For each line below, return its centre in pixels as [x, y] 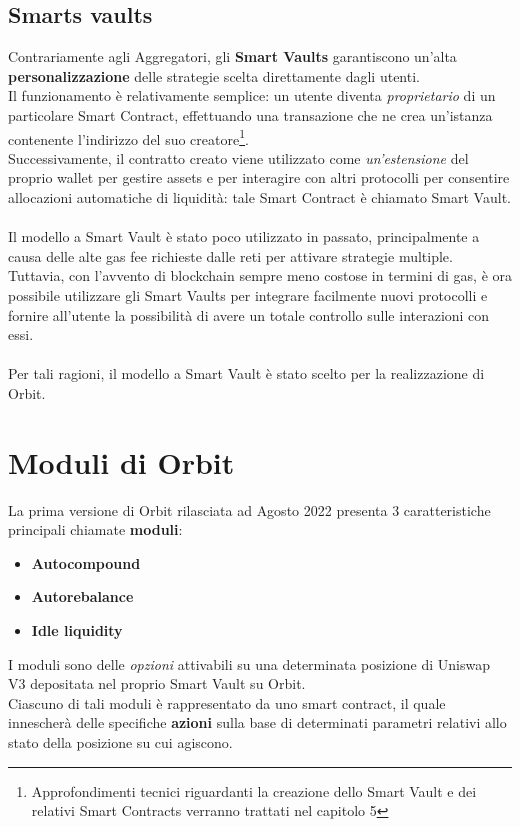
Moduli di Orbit [121, 461]
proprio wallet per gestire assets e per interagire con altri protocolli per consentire [259, 177]
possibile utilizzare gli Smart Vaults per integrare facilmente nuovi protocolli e [248, 294]
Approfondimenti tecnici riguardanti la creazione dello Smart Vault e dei [254, 790]
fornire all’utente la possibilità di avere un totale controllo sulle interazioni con [249, 314]
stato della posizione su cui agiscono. [120, 742]
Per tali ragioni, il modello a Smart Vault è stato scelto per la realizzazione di [246, 373]
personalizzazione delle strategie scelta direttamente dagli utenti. [214, 75]
